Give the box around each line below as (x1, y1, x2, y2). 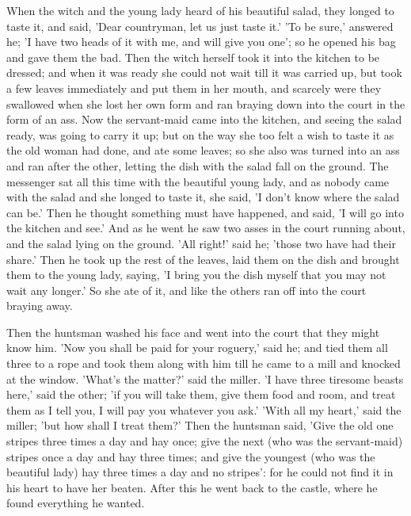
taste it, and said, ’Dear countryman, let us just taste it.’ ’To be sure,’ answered (6, 17, 394, 34)
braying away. (6, 297, 73, 314)
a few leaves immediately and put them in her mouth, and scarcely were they (6, 79, 382, 96)
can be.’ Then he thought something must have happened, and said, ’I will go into (6, 204, 404, 220)
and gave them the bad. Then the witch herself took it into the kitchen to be (6, 48, 380, 65)
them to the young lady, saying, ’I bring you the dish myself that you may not (6, 266, 386, 283)
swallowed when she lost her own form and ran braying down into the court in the (6, 95, 405, 112)
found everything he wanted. (6, 495, 145, 511)
